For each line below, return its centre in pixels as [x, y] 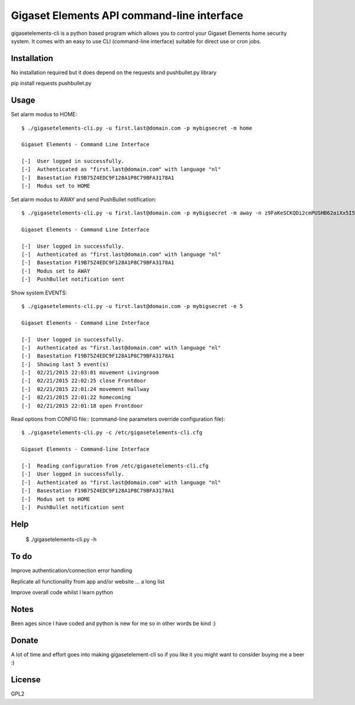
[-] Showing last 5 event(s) [65, 364]
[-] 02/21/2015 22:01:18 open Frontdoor [82, 406]
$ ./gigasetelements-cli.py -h [61, 540]
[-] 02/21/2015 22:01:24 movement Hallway [85, 389]
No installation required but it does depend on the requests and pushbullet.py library [114, 72]
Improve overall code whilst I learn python [62, 592]
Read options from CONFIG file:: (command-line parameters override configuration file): [118, 419]
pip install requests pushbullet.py [51, 84]
